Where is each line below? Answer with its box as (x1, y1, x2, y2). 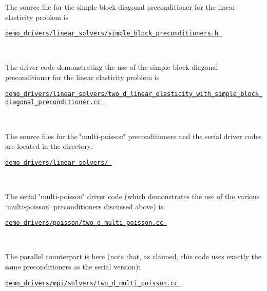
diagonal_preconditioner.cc (5, 99, 101, 106)
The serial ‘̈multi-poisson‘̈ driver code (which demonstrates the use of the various (5, 190, 260, 201)
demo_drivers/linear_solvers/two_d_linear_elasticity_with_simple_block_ (5, 90, 263, 98)
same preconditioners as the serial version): (5, 261, 141, 271)
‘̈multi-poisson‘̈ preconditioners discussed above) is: (5, 201, 165, 211)
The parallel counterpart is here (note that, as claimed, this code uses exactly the (5, 251, 262, 262)
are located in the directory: (5, 141, 93, 151)
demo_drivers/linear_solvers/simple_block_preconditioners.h (5, 30, 219, 37)
